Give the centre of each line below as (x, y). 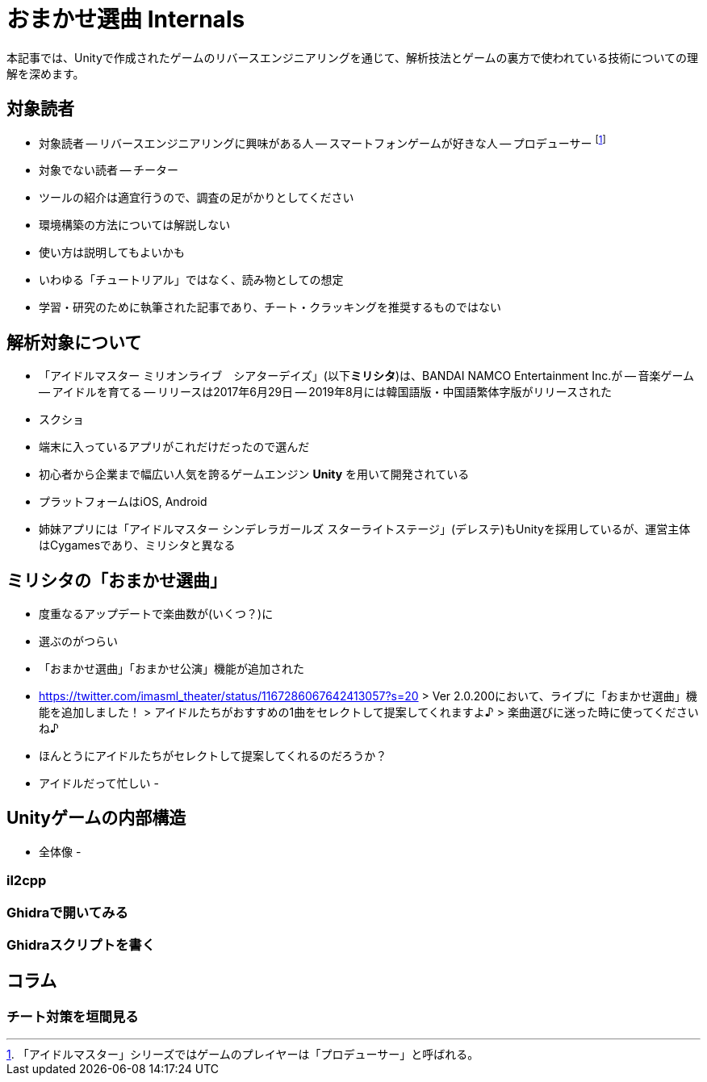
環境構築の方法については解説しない (135, 225)
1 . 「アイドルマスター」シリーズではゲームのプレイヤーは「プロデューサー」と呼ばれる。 (243, 1055)
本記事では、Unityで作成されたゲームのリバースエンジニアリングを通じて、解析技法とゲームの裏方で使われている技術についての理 (353, 57)
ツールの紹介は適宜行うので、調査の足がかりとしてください (197, 198)
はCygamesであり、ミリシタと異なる (137, 545)
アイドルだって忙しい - (99, 783)
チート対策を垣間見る (73, 1016)
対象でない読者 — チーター (109, 170)
